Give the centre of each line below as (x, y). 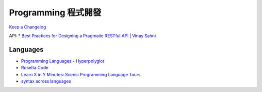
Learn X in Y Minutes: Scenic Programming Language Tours (81, 74)
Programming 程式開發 (55, 13)
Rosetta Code (35, 68)
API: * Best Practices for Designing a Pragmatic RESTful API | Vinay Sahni (82, 36)
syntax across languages (46, 81)
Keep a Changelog (27, 27)
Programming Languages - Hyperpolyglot (63, 61)
